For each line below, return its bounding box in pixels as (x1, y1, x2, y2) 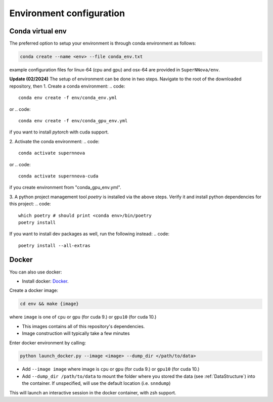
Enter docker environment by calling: (9, 339, 86, 346)
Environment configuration (9, 8, 125, 19)
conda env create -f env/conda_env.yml (18, 95, 117, 101)
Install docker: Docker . (22, 278, 69, 284)
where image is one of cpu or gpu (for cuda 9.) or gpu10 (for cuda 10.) (9, 314, 157, 320)
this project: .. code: (9, 201, 51, 207)
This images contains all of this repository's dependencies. (22, 323, 145, 329)
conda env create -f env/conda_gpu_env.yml (18, 118, 128, 123)
